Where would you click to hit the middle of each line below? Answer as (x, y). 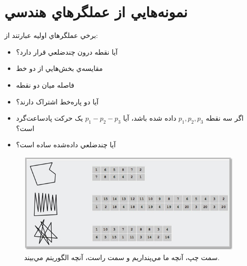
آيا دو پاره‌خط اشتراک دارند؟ (57, 101)
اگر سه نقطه (225, 118)
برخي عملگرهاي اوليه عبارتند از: (51, 35)
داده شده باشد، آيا (150, 118)
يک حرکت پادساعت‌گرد (49, 118)
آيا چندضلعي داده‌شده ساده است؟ (66, 145)
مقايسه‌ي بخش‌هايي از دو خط (59, 68)
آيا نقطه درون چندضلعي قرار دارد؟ (67, 51)
